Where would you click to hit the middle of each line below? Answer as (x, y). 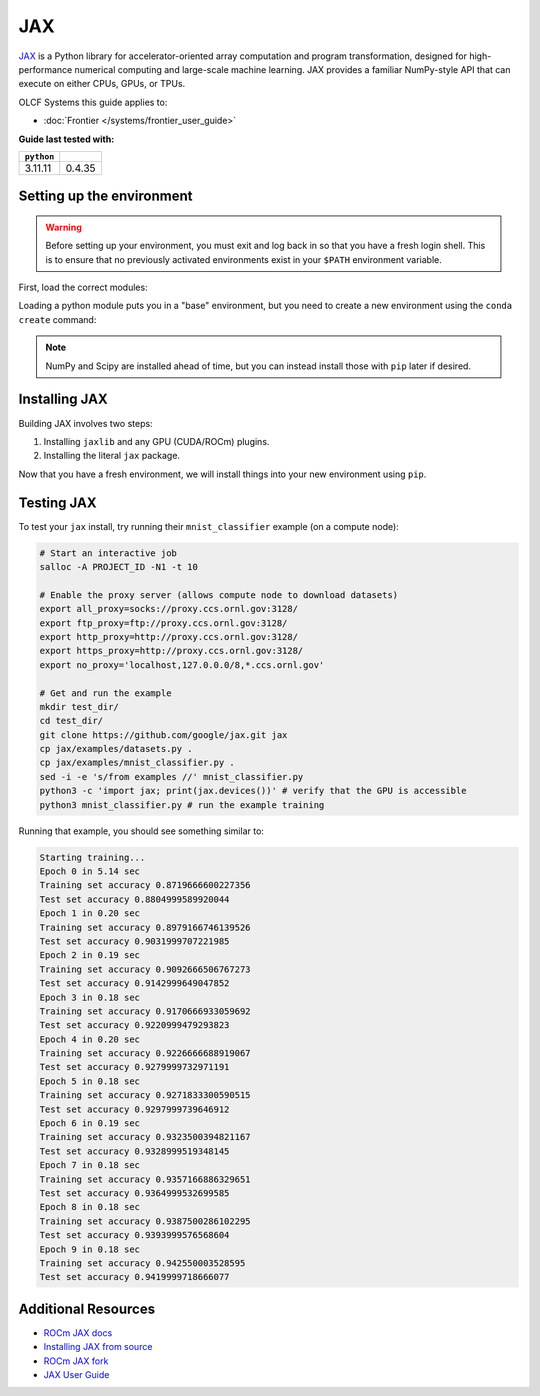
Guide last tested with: (66, 139)
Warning (63, 227)
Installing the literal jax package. (111, 456)
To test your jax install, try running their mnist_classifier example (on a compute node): (208, 526)
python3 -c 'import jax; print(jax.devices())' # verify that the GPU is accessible (253, 791)
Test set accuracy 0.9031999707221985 (134, 941)
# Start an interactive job (108, 553)
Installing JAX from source (98, 1347)
